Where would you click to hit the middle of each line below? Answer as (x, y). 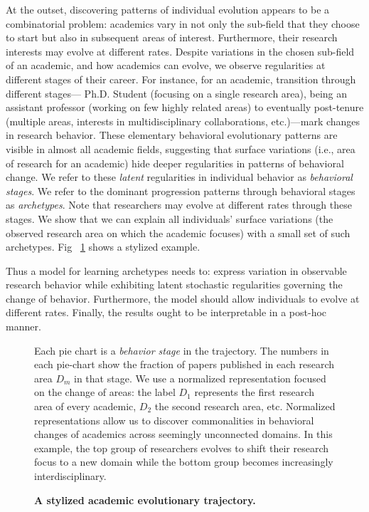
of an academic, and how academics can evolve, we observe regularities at (166, 65)
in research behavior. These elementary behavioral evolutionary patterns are (172, 135)
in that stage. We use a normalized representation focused (200, 378)
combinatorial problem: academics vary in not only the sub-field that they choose (183, 23)
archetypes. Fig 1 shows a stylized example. (103, 247)
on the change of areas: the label (105, 392)
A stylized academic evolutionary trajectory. (145, 500)
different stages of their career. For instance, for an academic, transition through (181, 79)
